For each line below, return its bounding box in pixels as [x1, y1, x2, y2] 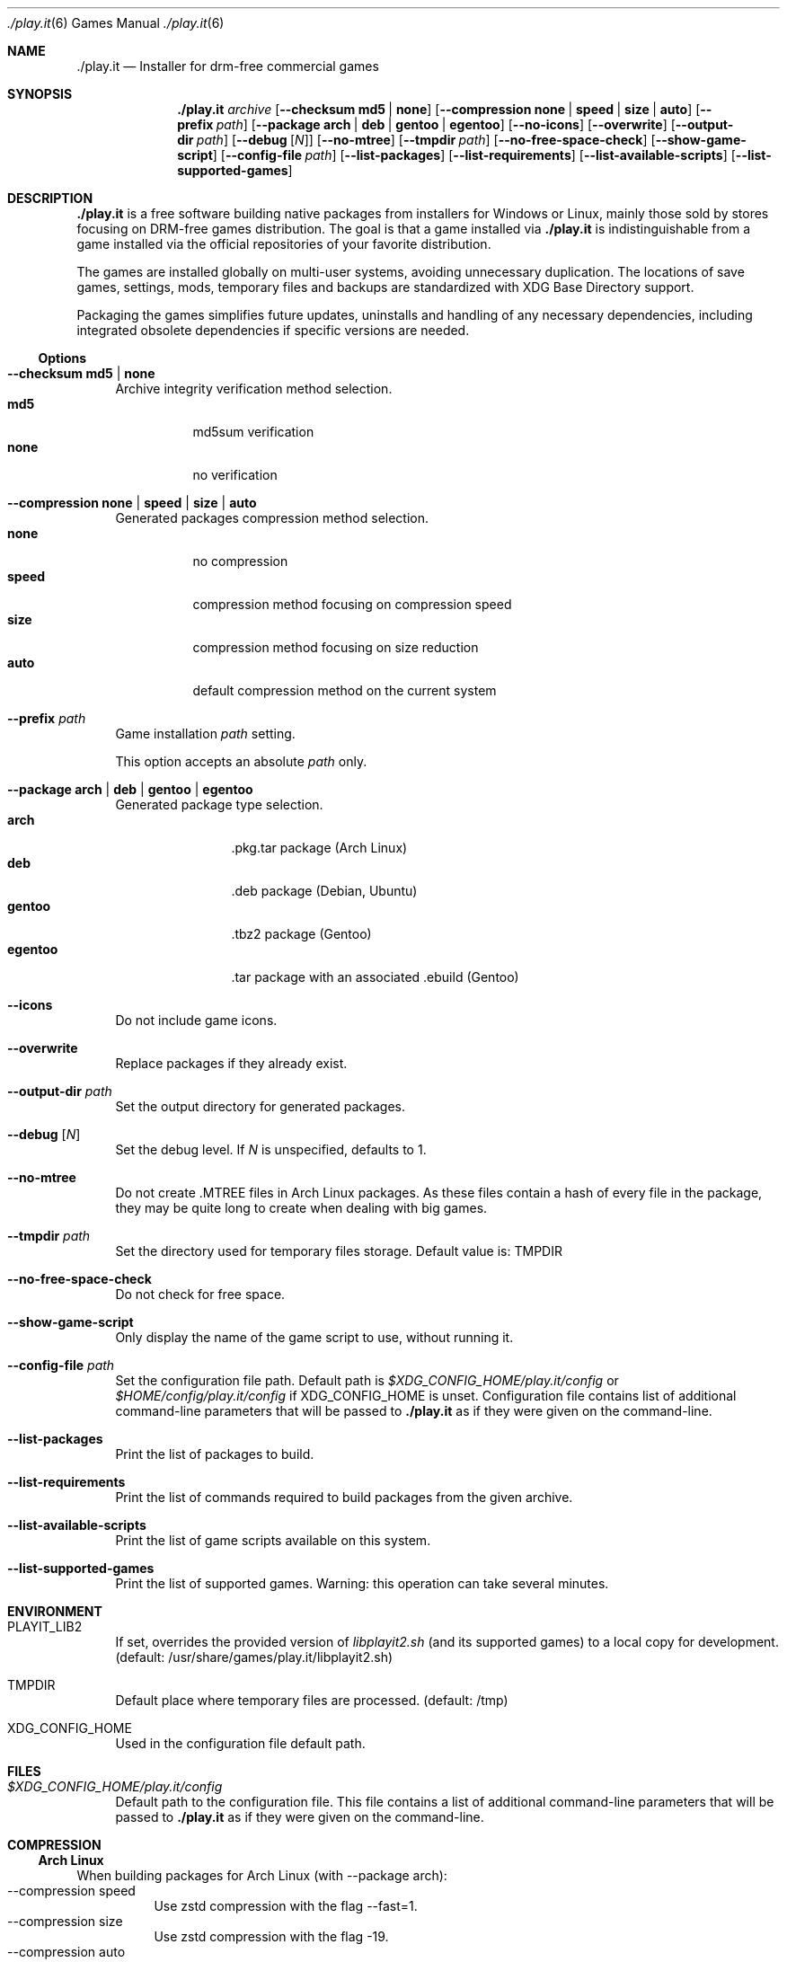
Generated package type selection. [115, 797, 323, 812]
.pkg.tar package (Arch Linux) [231, 840, 408, 855]
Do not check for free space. [115, 1286, 286, 1302]
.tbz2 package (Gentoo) [231, 926, 372, 941]
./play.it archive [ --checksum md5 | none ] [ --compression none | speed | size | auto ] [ [177, 102, 701, 117]
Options [38, 350, 87, 366]
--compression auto [7, 1944, 126, 1959]
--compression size [7, 1913, 123, 1929]
